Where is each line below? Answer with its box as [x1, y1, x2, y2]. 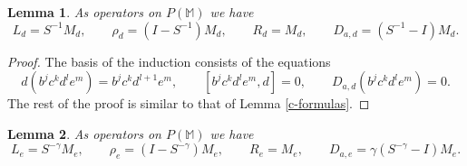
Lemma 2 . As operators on [7, 124, 161, 143]
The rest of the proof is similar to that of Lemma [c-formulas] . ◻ [7, 94, 370, 113]
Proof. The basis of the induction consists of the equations [7, 51, 331, 70]
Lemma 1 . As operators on [7, 3, 161, 21]
